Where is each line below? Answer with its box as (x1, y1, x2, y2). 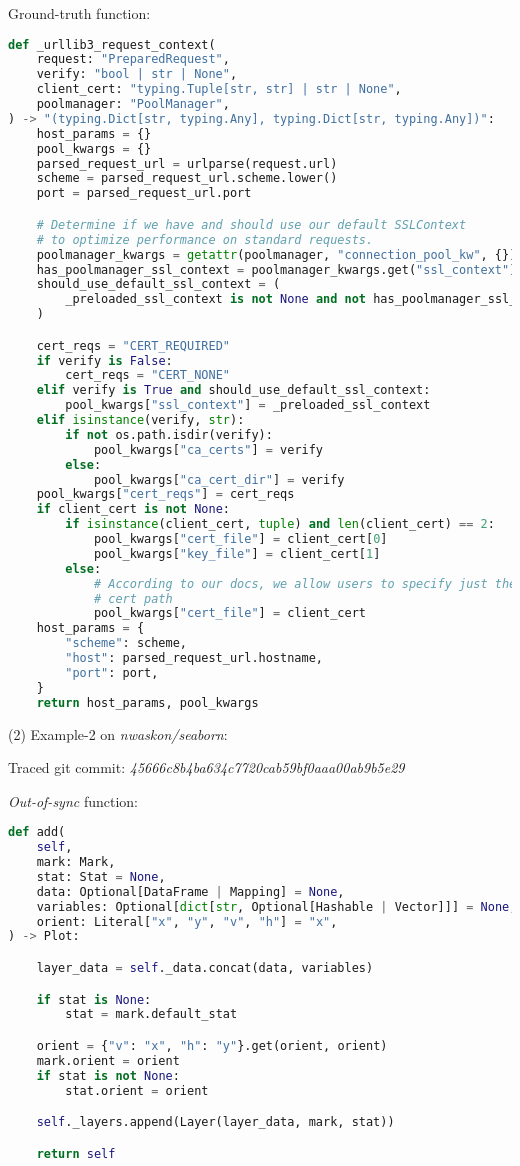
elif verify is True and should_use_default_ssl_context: (36, 383, 431, 398)
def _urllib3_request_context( (8, 37, 216, 52)
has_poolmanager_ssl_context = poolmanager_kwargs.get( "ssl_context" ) (36, 262, 517, 277)
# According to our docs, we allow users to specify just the (93, 576, 517, 591)
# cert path (93, 591, 173, 606)
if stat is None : (36, 992, 152, 1007)
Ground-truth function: (8, 3, 151, 23)
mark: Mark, (36, 855, 116, 870)
